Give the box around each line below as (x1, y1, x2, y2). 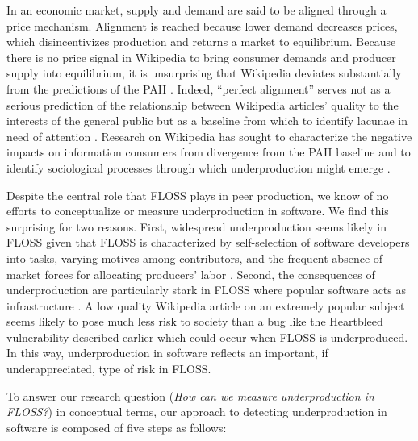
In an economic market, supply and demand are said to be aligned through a (6, 2, 387, 18)
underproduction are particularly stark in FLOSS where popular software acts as (6, 281, 406, 298)
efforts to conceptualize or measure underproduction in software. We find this (6, 202, 389, 219)
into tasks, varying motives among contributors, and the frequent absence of (6, 249, 383, 266)
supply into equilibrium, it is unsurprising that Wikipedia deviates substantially (6, 64, 402, 81)
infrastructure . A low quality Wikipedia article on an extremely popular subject (6, 297, 405, 314)
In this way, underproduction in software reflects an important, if (6, 344, 328, 361)
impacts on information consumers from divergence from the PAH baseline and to (6, 144, 411, 160)
